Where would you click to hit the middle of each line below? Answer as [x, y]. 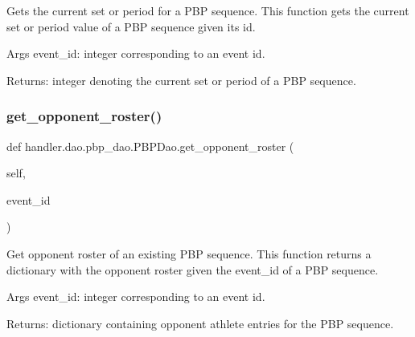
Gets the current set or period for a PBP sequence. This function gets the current [208, 10]
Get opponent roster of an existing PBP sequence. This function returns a [189, 253]
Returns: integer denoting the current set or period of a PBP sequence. [181, 80]
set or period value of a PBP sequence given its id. [131, 26]
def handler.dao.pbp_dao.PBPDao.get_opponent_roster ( [150, 146]
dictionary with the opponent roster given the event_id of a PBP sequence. [193, 269]
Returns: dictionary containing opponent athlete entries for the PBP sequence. [200, 323]
